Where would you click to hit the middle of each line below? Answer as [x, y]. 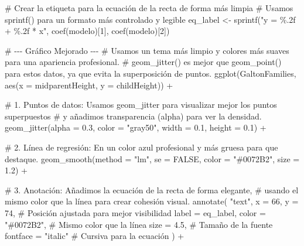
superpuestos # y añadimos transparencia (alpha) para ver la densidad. [133, 116]
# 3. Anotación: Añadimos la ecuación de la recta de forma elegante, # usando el [152, 189]
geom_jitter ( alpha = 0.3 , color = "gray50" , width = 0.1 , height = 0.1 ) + [136, 127]
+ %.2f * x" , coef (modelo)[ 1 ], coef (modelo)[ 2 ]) [87, 31]
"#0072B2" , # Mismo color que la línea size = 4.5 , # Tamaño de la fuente [139, 224]
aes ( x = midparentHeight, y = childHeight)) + [89, 85]
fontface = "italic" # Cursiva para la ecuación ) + [95, 236]
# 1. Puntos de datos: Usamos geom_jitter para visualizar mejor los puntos [141, 105]
